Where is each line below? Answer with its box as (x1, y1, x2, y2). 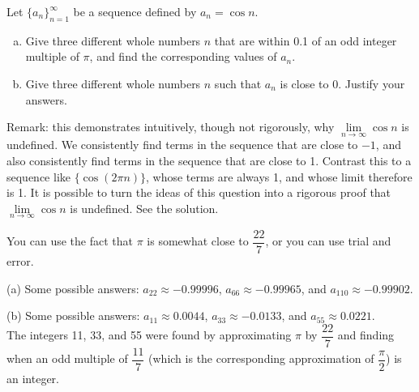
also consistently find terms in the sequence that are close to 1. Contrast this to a (6, 151, 412, 168)
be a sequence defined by (73, 3, 197, 19)
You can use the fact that (6, 232, 134, 249)
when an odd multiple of (6, 350, 128, 367)
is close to (280, 75, 329, 92)
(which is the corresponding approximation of (148, 350, 374, 367)
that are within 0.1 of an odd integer (214, 32, 397, 49)
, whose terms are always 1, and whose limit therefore (146, 168, 413, 185)
